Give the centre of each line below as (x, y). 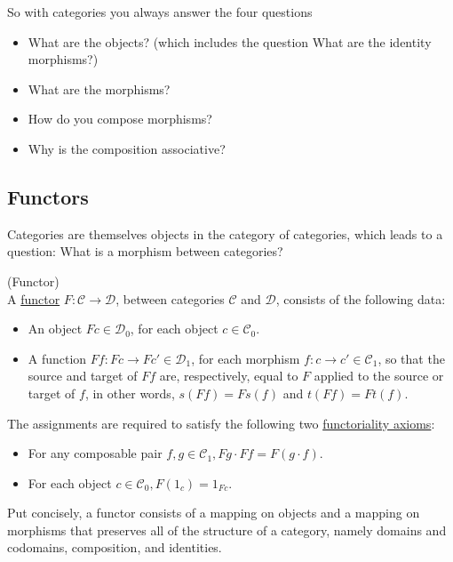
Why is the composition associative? (127, 148)
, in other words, (130, 393)
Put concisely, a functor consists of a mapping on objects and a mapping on (214, 513)
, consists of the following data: (361, 298)
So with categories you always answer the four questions (160, 12)
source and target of (83, 376)
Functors (48, 196)
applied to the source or (379, 376)
